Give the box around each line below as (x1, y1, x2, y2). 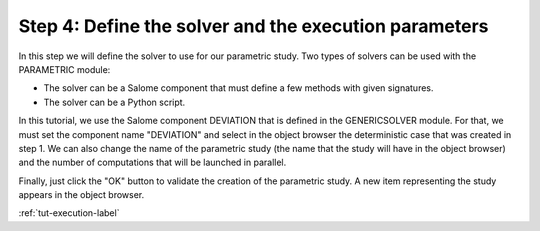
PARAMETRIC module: (18, 63, 111, 75)
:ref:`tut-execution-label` (18, 207, 120, 219)
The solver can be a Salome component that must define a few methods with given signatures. (43, 82, 434, 94)
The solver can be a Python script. (43, 96, 186, 108)
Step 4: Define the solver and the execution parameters (18, 15, 489, 37)
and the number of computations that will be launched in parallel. (18, 156, 287, 169)
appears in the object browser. (18, 189, 145, 201)
